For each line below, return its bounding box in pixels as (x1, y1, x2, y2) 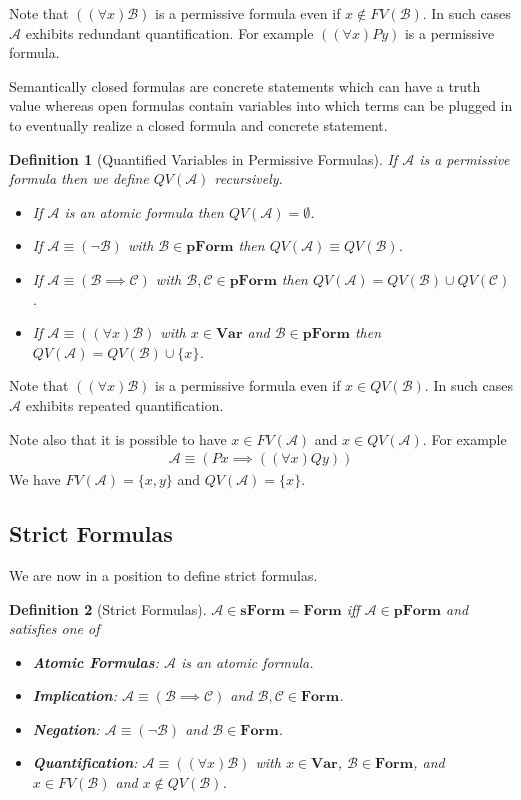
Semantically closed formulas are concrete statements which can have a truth (9, 75, 481, 96)
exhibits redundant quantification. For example (25, 22, 314, 43)
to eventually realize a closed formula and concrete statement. (9, 114, 388, 135)
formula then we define (9, 168, 149, 189)
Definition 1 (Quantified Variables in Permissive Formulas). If (9, 148, 398, 169)
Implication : (32, 685, 117, 706)
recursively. (214, 168, 283, 189)
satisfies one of (9, 618, 100, 639)
